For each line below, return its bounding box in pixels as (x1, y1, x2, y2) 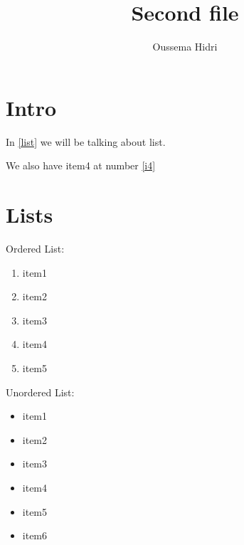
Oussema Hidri (152, 39, 218, 54)
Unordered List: (6, 384, 75, 399)
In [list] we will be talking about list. (6, 134, 166, 149)
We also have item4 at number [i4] (6, 158, 156, 173)
